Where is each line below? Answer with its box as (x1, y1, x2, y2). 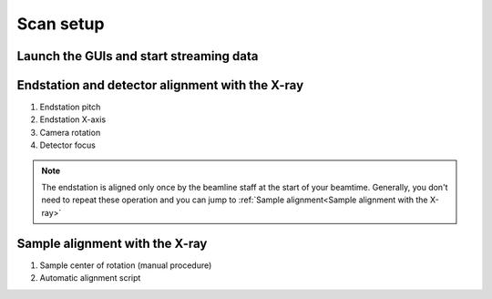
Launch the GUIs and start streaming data (16, 48, 259, 64)
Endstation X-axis (39, 114, 107, 125)
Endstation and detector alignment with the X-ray (16, 77, 304, 93)
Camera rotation (39, 127, 101, 138)
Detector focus (39, 139, 96, 150)
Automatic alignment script (39, 273, 141, 284)
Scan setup (16, 14, 105, 34)
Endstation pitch (39, 101, 101, 113)
